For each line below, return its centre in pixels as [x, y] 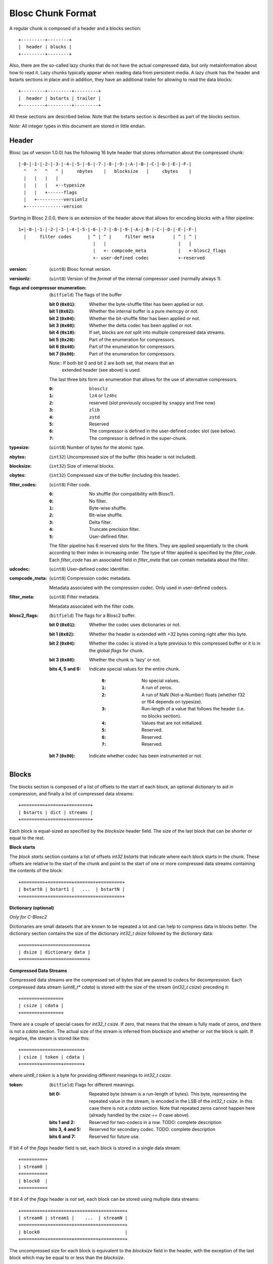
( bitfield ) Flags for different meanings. [92, 1085]
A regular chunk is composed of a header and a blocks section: [75, 28]
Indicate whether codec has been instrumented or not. [146, 755]
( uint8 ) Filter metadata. [75, 597]
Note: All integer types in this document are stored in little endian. [78, 126]
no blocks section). [162, 716]
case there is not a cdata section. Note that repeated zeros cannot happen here [172, 1108]
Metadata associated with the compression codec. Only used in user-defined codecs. [139, 588]
